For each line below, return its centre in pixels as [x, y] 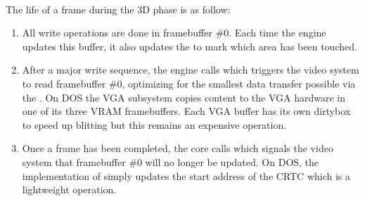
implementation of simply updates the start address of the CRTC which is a [186, 175]
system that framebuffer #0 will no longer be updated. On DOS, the [171, 161]
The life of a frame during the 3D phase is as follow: [118, 9]
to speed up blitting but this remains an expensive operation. [154, 124]
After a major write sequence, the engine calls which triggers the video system [191, 70]
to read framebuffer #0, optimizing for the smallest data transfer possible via [189, 83]
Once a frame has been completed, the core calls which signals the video [178, 148]
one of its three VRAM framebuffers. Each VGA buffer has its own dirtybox [186, 111]
